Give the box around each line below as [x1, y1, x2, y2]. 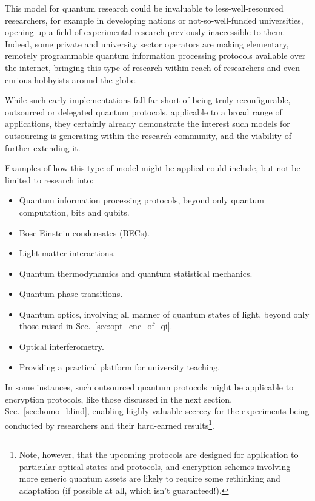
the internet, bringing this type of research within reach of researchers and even [5, 61, 300, 73]
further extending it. [5, 141, 81, 154]
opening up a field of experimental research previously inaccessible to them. [5, 26, 285, 38]
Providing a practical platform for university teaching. [19, 360, 220, 373]
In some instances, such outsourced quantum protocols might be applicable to [5, 381, 294, 394]
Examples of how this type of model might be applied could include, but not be [5, 162, 300, 174]
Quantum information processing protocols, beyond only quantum [19, 194, 264, 206]
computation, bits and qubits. [19, 205, 130, 218]
